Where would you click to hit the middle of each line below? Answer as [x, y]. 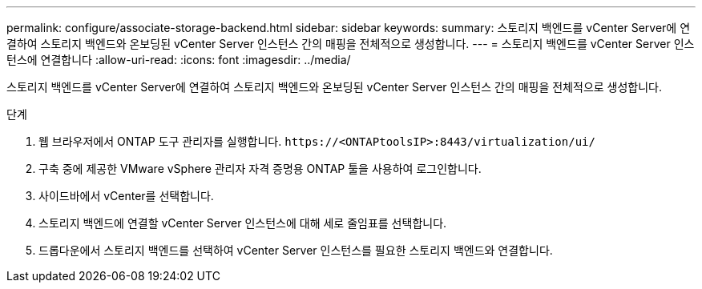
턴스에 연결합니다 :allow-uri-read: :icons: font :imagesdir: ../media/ [179, 60]
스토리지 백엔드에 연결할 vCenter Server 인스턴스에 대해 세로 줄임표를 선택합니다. [243, 223]
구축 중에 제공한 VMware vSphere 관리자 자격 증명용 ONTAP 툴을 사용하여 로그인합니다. [260, 169]
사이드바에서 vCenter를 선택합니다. [126, 196]
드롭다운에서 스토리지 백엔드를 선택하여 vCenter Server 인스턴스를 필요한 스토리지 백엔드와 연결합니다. [296, 250]
